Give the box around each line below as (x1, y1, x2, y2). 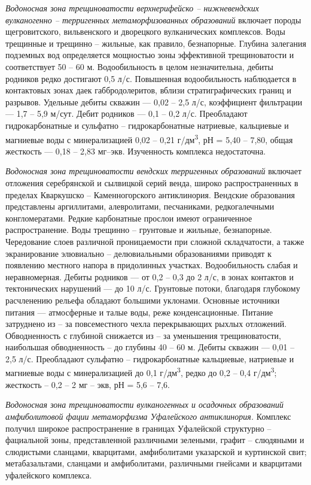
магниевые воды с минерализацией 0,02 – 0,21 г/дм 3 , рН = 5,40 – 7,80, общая (5, 131, 293, 145)
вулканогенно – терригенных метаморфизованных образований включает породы (5, 13, 301, 26)
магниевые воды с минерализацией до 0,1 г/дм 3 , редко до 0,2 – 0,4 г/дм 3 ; (5, 365, 277, 379)
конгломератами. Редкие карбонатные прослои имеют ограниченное (5, 211, 252, 224)
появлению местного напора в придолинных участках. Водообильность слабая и (5, 259, 298, 271)
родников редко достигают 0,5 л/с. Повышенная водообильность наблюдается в (5, 72, 297, 84)
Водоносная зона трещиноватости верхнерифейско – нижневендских (5, 2, 259, 14)
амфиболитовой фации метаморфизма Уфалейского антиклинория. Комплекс (5, 410, 291, 422)
